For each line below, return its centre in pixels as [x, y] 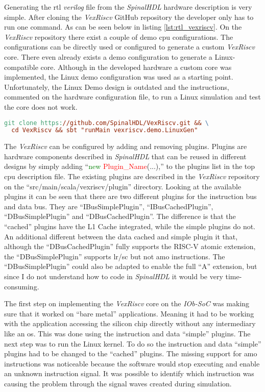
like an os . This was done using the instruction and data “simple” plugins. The [127, 333]
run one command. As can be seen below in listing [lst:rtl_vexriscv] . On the [123, 27]
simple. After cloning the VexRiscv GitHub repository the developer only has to [129, 17]
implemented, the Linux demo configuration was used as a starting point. [119, 77]
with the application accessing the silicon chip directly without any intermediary [130, 323]
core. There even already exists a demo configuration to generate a [108, 56]
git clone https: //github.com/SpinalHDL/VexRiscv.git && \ [106, 123]
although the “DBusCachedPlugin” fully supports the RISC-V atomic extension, [130, 246]
